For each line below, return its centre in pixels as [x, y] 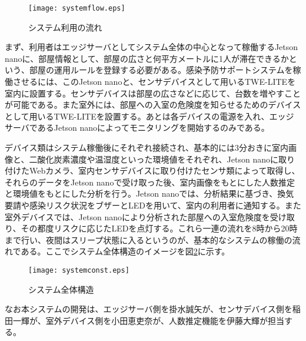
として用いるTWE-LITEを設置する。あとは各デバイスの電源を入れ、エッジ [149, 116]
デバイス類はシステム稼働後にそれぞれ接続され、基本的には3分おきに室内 [147, 147]
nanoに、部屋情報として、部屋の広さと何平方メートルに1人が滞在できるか [147, 58]
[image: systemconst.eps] [79, 270]
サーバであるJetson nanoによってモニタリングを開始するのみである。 [137, 128]
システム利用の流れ [65, 27]
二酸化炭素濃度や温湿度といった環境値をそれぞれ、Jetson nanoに [154, 159]
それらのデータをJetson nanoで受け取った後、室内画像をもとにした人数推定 [150, 182]
